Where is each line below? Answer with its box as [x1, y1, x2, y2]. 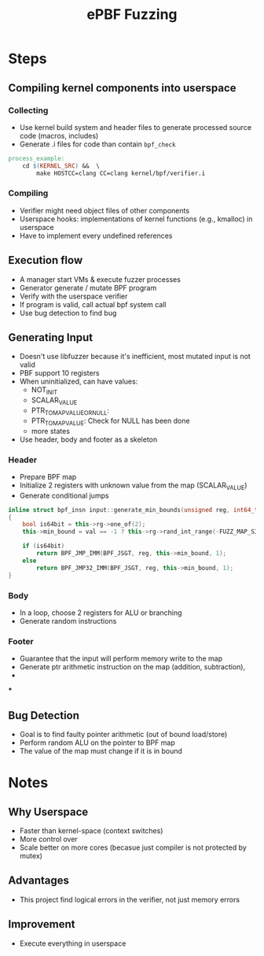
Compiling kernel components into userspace [8, 81, 237, 94]
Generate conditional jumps [19, 491, 109, 500]
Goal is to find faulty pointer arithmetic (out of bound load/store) [19, 729, 228, 739]
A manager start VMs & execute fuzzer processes [19, 274, 181, 284]
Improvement [8, 917, 75, 931]
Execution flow [8, 254, 83, 267]
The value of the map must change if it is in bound [19, 746, 183, 755]
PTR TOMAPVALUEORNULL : [31, 406, 110, 417]
